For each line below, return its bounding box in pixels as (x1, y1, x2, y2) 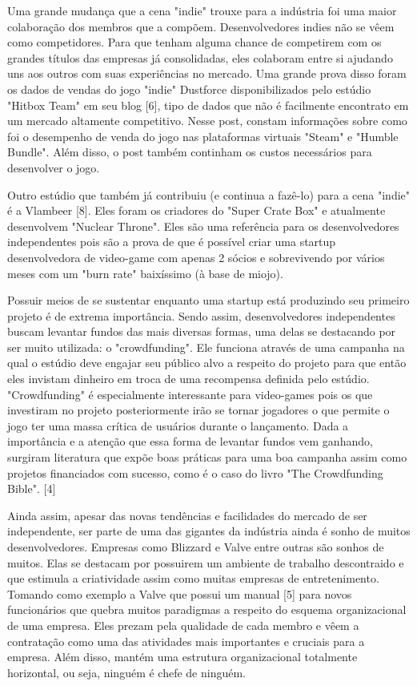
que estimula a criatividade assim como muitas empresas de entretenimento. (7, 570, 379, 587)
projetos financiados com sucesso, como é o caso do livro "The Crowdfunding (7, 464, 383, 481)
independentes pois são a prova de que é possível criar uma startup (7, 233, 336, 250)
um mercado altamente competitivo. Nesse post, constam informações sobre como (7, 112, 407, 129)
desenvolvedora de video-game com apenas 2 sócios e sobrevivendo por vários (7, 248, 385, 265)
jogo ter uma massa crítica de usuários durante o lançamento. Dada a (7, 417, 349, 434)
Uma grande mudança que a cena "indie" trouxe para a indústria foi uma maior (7, 2, 397, 18)
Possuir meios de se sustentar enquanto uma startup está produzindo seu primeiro (7, 292, 410, 309)
